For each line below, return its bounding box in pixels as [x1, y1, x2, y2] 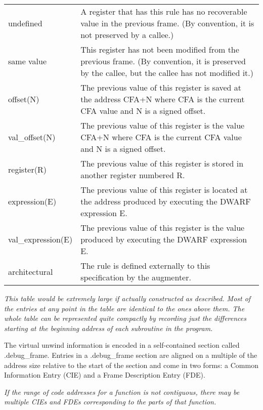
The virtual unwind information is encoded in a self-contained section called [4, 340, 240, 350]
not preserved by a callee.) [80, 29, 174, 40]
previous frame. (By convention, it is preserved [80, 55, 246, 67]
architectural [8, 265, 53, 277]
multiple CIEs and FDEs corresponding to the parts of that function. [4, 396, 216, 407]
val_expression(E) [8, 233, 73, 245]
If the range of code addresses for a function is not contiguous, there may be [4, 386, 240, 397]
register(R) [8, 163, 47, 175]
